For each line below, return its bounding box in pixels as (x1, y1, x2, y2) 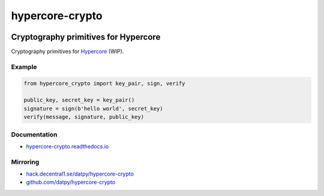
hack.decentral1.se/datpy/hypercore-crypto (26, 170, 134, 177)
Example (11, 63, 37, 71)
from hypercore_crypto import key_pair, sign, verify (23, 80, 185, 87)
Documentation (11, 130, 58, 138)
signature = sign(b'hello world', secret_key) (23, 105, 163, 112)
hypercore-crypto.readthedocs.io (26, 142, 109, 150)
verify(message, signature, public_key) (23, 114, 144, 120)
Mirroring (11, 158, 40, 166)
